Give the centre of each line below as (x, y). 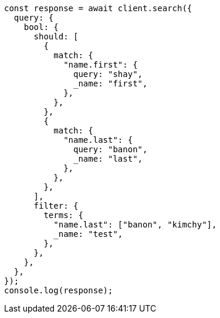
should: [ (56, 36)
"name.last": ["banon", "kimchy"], (135, 225)
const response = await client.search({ (98, 8)
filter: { (56, 206)
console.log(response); (59, 290)
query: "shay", (108, 74)
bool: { (41, 27)
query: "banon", (111, 149)
